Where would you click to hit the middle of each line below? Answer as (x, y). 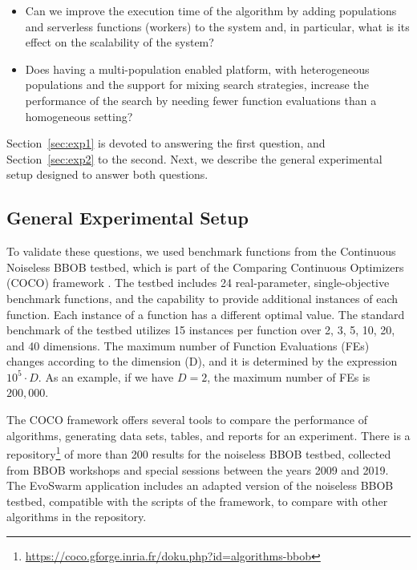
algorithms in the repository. (77, 517)
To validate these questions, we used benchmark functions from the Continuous (201, 251)
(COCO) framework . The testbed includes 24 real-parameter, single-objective (198, 283)
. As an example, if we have (106, 376)
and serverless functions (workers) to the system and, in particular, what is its (217, 26)
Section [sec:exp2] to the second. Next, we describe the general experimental (194, 158)
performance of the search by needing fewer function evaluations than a (201, 100)
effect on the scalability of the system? (119, 42)
